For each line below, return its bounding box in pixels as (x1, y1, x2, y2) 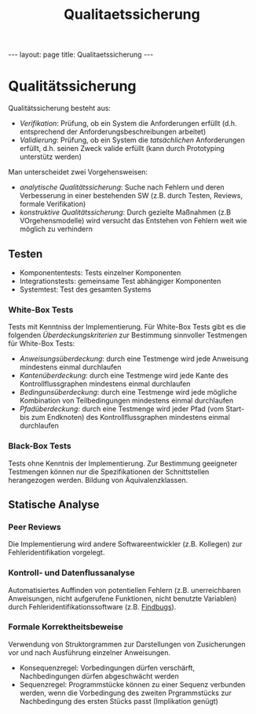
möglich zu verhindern (19, 224, 93, 234)
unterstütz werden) (19, 152, 82, 162)
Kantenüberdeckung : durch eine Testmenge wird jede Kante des (19, 371, 229, 381)
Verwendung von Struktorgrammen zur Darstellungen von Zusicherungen (8, 639, 246, 649)
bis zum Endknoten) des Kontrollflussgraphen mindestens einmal (19, 413, 230, 422)
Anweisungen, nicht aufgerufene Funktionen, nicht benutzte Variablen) (8, 594, 237, 603)
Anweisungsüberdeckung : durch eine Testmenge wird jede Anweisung (19, 354, 249, 363)
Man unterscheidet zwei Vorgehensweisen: (8, 167, 148, 177)
